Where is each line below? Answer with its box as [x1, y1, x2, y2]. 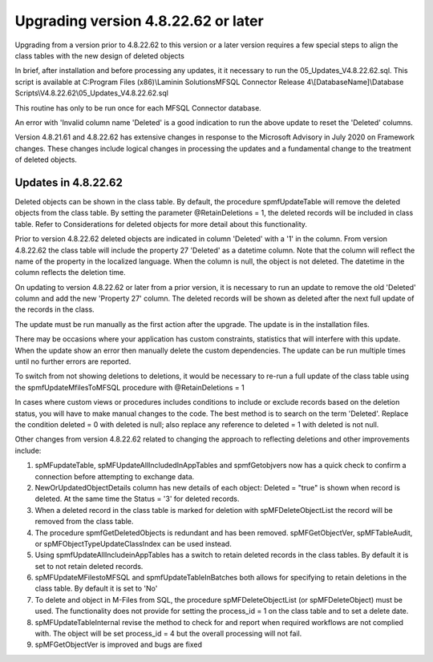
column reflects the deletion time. [14, 268, 126, 277]
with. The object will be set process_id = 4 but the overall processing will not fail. [34, 629, 302, 639]
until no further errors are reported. [14, 357, 132, 366]
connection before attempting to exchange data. [34, 471, 195, 481]
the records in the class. [14, 305, 95, 314]
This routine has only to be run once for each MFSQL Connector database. [14, 103, 262, 112]
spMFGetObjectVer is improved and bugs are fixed [34, 640, 203, 649]
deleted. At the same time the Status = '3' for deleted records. [34, 494, 240, 504]
